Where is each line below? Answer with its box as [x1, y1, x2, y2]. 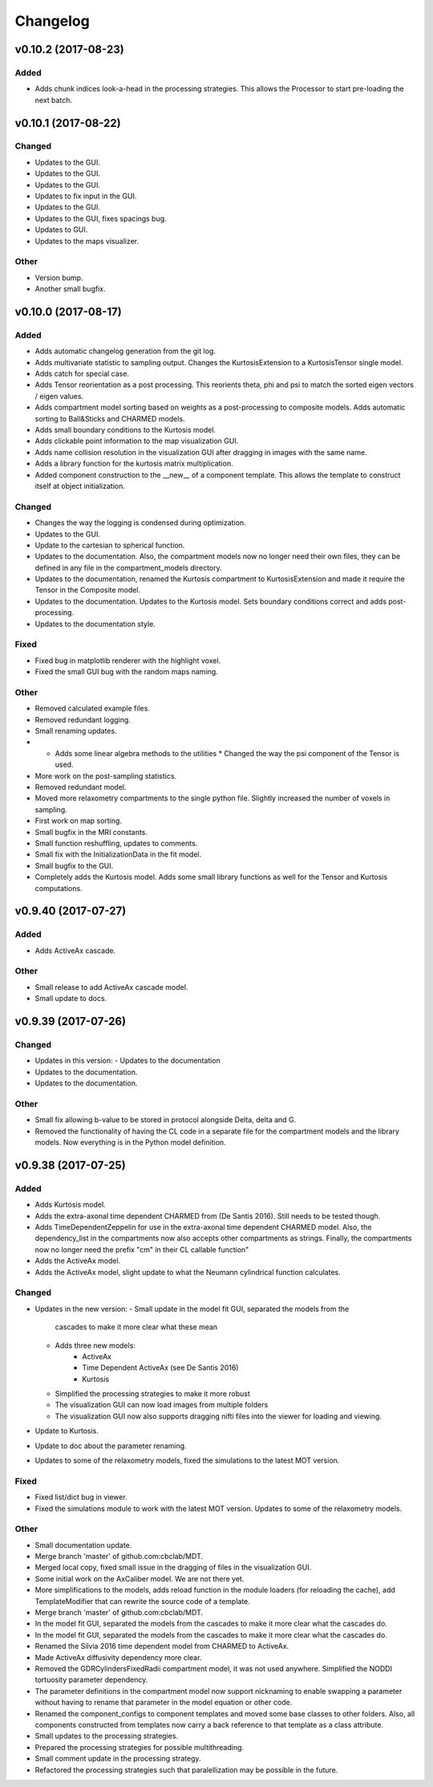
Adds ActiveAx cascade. [34, 946, 116, 955]
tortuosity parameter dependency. [34, 1675, 148, 1685]
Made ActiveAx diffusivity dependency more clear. [34, 1652, 202, 1662]
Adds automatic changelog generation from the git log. [34, 346, 216, 356]
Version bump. [34, 273, 83, 283]
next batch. [34, 95, 72, 104]
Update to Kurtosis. [34, 1426, 99, 1436]
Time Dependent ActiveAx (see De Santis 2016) [82, 1363, 239, 1373]
